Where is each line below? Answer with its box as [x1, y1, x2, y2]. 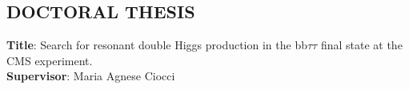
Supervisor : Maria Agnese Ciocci [6, 68, 175, 84]
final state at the [320, 37, 403, 53]
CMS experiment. [6, 52, 93, 68]
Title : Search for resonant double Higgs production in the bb [6, 37, 307, 53]
